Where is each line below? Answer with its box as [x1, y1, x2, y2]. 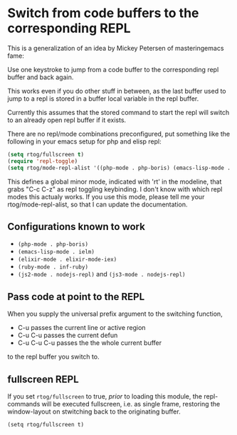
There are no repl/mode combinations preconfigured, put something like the [7, 129, 230, 138]
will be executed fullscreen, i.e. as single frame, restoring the [41, 400, 221, 408]
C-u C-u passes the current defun [17, 331, 118, 340]
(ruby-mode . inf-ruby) [17, 264, 89, 271]
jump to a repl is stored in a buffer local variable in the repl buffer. [7, 94, 199, 103]
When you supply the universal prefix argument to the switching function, [7, 309, 223, 319]
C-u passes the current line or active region [17, 324, 146, 332]
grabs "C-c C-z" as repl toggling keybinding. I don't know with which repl [7, 184, 223, 194]
